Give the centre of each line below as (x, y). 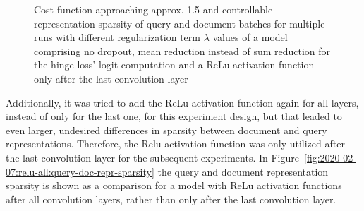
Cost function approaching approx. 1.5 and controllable (153, 9)
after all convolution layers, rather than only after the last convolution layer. (171, 199)
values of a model (250, 37)
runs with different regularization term (117, 37)
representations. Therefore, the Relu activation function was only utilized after (175, 144)
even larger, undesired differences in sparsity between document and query (166, 129)
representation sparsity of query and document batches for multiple (180, 23)
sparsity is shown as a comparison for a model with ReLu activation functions (174, 185)
